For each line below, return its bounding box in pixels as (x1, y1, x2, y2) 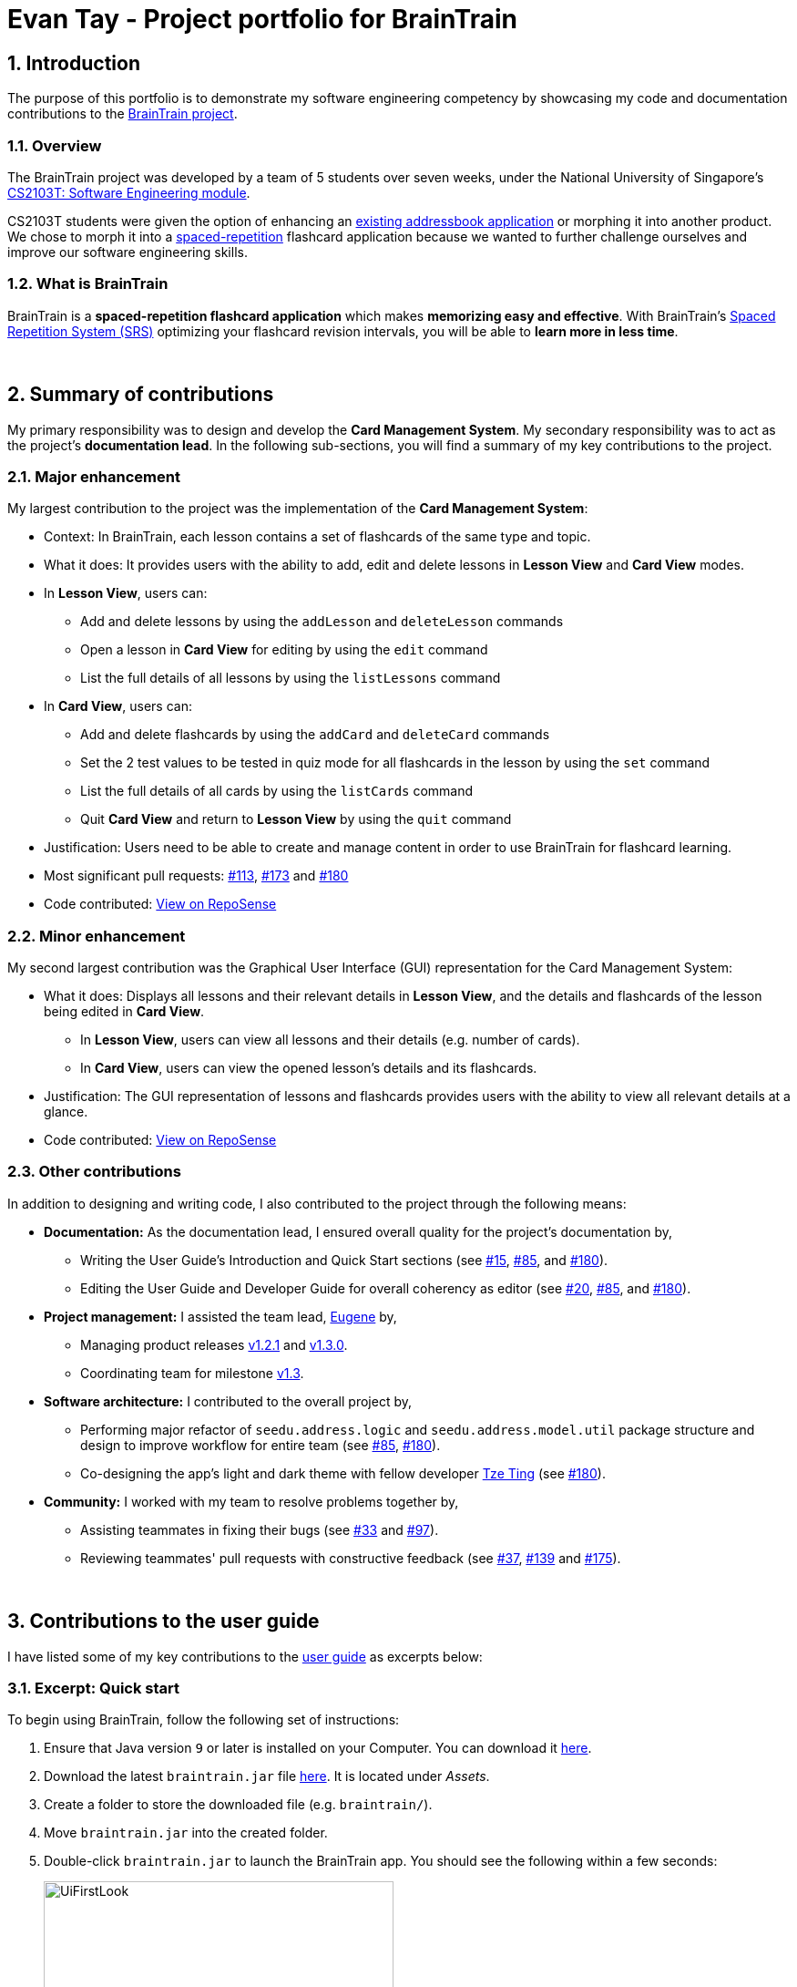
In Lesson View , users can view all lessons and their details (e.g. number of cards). (80, 1032, 580, 1048)
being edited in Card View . (44, 1004, 205, 1020)
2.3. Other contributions (7, 1162, 181, 1181)
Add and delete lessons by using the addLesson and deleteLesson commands (80, 613, 564, 630)
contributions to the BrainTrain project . (7, 106, 238, 122)
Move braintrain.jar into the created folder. (44, 1825, 328, 1841)
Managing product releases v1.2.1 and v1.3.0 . (80, 1336, 348, 1353)
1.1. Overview (7, 136, 102, 155)
